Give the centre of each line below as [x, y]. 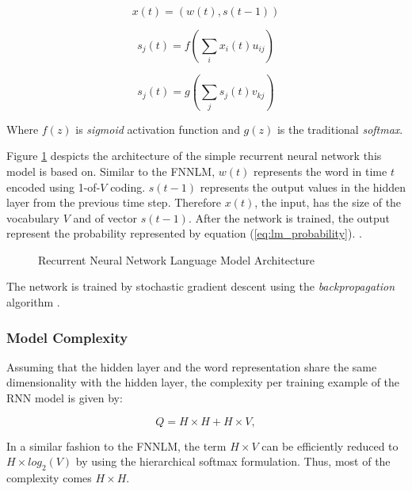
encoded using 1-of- [53, 187]
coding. [128, 187]
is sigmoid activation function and [158, 129]
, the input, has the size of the [328, 202]
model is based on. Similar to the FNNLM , [111, 171]
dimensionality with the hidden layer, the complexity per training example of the [203, 382]
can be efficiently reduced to [330, 445]
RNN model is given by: [65, 398]
